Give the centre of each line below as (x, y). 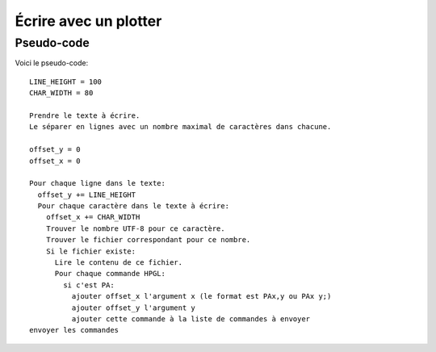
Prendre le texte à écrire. (85, 115)
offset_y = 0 (55, 150)
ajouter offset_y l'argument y (133, 308)
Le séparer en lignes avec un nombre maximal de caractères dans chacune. (180, 127)
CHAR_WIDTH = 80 (61, 93)
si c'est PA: (89, 285)
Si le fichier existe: (91, 251)
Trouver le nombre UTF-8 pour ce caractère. (135, 228)
